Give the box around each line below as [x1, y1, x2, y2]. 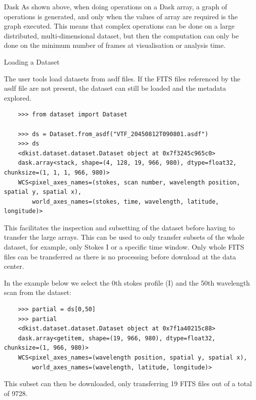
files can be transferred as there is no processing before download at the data [4, 251, 236, 261]
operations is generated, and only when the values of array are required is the [4, 11, 238, 21]
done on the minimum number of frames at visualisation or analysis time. [4, 40, 226, 50]
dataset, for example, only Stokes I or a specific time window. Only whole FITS [4, 242, 244, 252]
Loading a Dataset [4, 56, 60, 67]
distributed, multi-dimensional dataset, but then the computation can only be [4, 30, 239, 40]
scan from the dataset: [4, 287, 71, 297]
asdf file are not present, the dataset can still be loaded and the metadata [4, 83, 226, 93]
